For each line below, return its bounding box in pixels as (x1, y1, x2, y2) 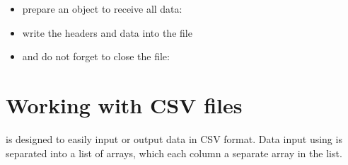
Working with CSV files (6, 90, 243, 119)
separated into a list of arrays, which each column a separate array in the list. (6, 145, 342, 160)
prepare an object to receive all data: (22, 1, 182, 16)
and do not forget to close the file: (22, 49, 170, 64)
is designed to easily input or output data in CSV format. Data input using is (6, 131, 342, 146)
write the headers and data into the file (22, 25, 192, 40)
